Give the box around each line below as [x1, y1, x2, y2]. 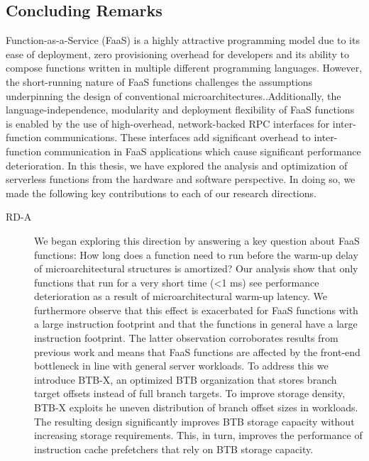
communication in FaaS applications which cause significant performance [44, 143, 361, 158]
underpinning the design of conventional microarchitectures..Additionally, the [6, 88, 341, 103]
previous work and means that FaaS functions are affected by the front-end [34, 344, 360, 359]
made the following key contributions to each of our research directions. [6, 185, 316, 200]
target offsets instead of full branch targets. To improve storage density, [34, 386, 346, 401]
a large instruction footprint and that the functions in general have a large [34, 316, 358, 331]
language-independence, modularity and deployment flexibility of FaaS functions [6, 102, 355, 117]
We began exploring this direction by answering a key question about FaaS [34, 233, 360, 248]
